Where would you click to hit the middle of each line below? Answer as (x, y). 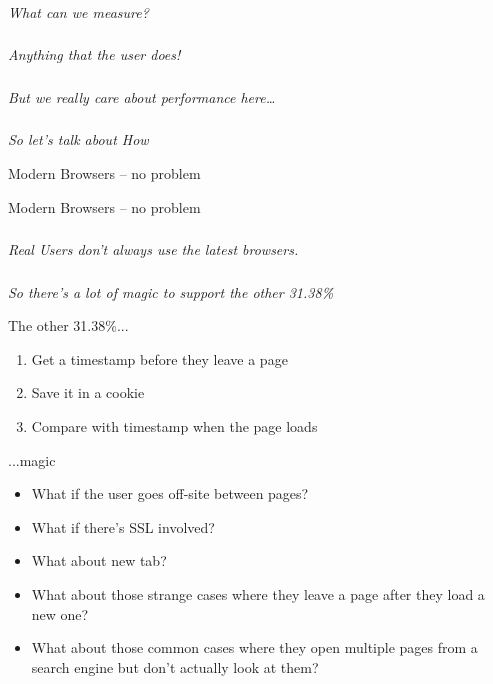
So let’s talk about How (78, 139)
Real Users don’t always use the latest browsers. (153, 249)
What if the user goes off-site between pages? (170, 493)
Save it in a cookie (88, 392)
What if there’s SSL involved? (123, 526)
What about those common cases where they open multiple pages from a (254, 647)
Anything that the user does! (94, 54)
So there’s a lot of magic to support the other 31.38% (171, 291)
